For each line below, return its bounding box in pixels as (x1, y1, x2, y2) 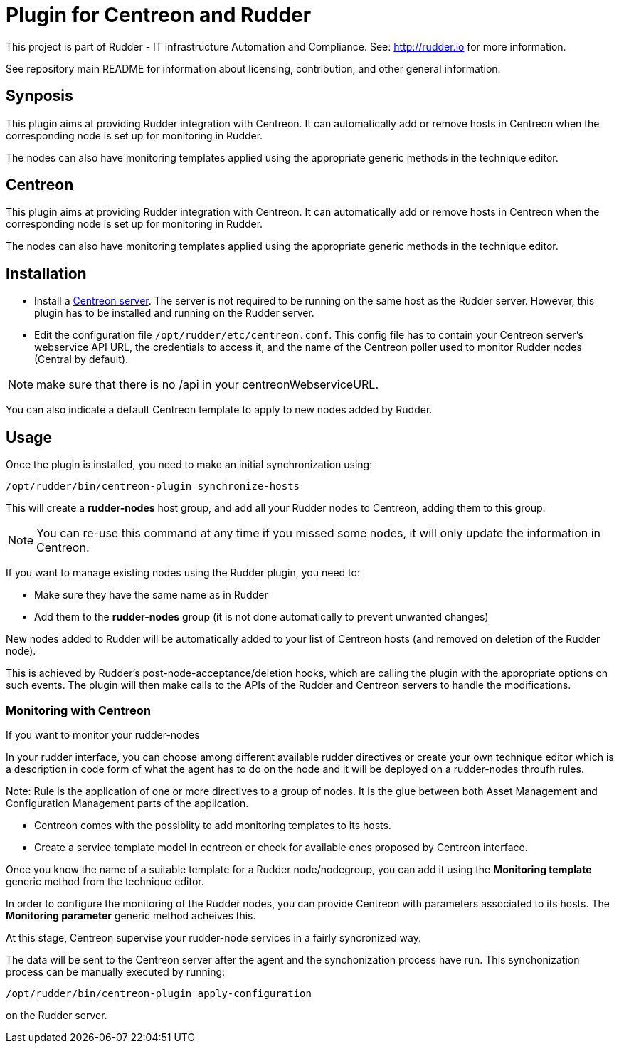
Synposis (6, 87, 73, 105)
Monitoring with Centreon (6, 702, 151, 717)
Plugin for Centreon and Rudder (6, 3, 312, 27)
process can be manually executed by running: (6, 965, 226, 978)
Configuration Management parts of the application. (6, 796, 249, 809)
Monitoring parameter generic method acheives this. (6, 909, 256, 922)
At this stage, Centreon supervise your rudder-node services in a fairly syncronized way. (6, 931, 421, 944)
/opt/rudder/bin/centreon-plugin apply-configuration (6, 987, 312, 999)
